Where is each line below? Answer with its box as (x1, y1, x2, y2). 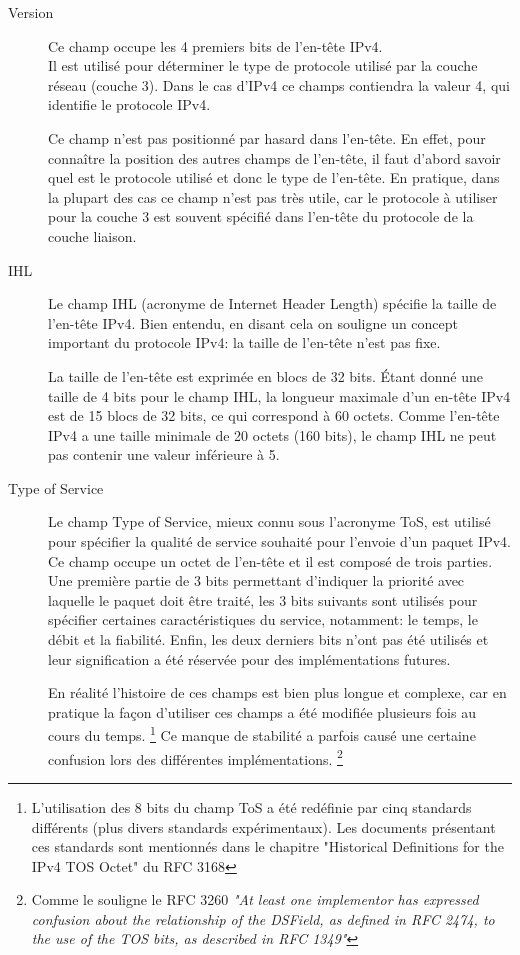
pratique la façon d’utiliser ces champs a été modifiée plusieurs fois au (48, 701, 476, 722)
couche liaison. (48, 225, 137, 246)
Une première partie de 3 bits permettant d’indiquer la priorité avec (48, 570, 465, 591)
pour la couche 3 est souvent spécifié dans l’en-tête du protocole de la (48, 206, 474, 227)
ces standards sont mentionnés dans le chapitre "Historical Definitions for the (31, 836, 504, 857)
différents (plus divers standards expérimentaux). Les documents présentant (31, 816, 496, 837)
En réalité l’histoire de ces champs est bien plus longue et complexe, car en (48, 682, 507, 703)
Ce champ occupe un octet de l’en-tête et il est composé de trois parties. (48, 550, 493, 571)
